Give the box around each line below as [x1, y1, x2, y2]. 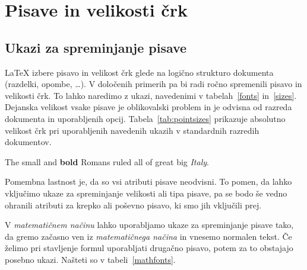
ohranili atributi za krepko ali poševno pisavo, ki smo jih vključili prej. [5, 198, 262, 211]
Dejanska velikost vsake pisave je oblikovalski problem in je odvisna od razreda [5, 101, 292, 113]
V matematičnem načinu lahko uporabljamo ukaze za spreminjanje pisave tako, [5, 218, 294, 231]
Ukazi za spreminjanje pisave [5, 38, 187, 56]
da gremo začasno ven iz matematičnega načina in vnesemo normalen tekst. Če [5, 230, 292, 242]
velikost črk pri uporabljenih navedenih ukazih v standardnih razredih [5, 124, 259, 136]
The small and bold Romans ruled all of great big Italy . [5, 155, 209, 168]
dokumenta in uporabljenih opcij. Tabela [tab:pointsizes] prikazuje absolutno [5, 112, 286, 124]
